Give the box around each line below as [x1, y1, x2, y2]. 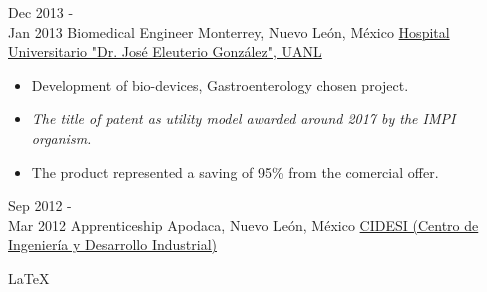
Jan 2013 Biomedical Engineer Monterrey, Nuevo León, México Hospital [8, 21, 450, 42]
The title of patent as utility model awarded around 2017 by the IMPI [31, 108, 456, 129]
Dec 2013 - [8, 2, 74, 22]
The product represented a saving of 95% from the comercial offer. [31, 161, 439, 182]
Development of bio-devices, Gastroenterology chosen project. [31, 74, 409, 95]
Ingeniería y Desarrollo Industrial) [8, 234, 217, 255]
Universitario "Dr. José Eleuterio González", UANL [8, 41, 322, 62]
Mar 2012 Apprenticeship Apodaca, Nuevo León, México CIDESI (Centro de [8, 214, 479, 235]
